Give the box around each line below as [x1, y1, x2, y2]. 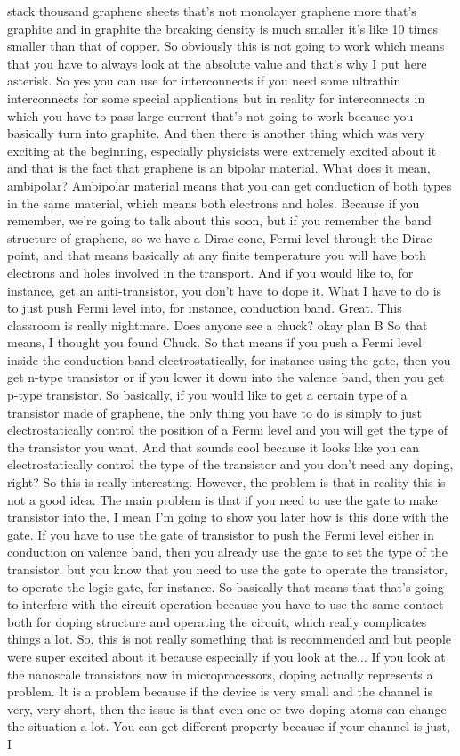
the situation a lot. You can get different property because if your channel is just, [7, 717, 450, 736]
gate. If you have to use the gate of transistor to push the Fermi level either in [7, 524, 434, 543]
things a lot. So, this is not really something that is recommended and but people [7, 630, 452, 648]
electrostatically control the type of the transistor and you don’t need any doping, [7, 455, 454, 474]
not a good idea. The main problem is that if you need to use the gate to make [7, 490, 438, 508]
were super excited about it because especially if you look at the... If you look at [7, 646, 446, 665]
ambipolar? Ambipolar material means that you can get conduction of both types [7, 175, 452, 194]
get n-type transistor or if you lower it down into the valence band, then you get [7, 368, 445, 386]
